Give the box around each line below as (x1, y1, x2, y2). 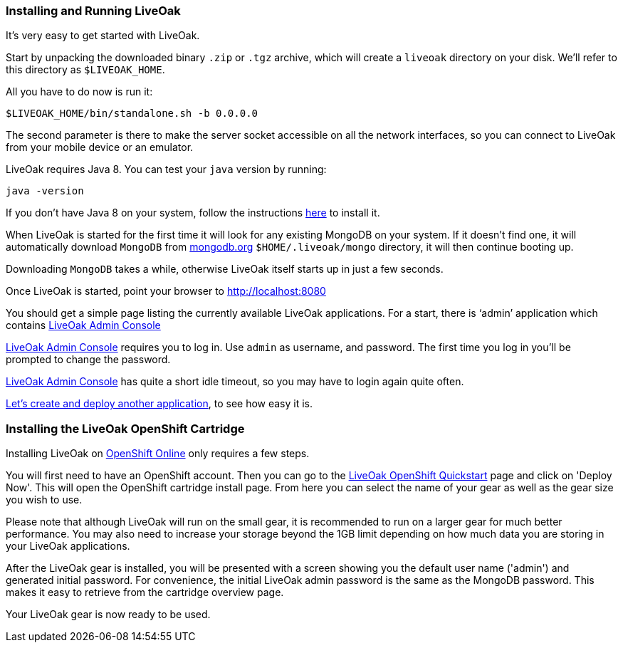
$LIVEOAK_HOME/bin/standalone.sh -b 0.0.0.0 (6, 108, 258, 120)
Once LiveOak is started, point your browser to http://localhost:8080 (6, 285, 326, 298)
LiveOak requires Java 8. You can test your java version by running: (6, 163, 327, 176)
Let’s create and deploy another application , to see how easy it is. (6, 397, 313, 410)
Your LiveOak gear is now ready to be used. (6, 608, 211, 621)
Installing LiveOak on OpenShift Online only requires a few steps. (6, 447, 310, 460)
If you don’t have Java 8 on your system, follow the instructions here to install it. (6, 207, 380, 219)
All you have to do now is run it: (6, 85, 153, 98)
